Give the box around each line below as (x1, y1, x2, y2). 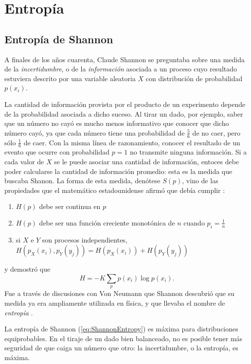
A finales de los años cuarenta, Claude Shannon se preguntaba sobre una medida (4, 54, 245, 64)
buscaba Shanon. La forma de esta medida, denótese (4, 175, 161, 186)
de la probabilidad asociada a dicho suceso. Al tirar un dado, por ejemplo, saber (4, 108, 243, 119)
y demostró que (4, 264, 51, 274)
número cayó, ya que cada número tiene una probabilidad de (4, 127, 185, 138)
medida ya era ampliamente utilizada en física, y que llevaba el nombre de (4, 297, 225, 308)
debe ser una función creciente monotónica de (39, 217, 175, 227)
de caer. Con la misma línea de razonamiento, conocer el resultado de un (23, 137, 240, 147)
